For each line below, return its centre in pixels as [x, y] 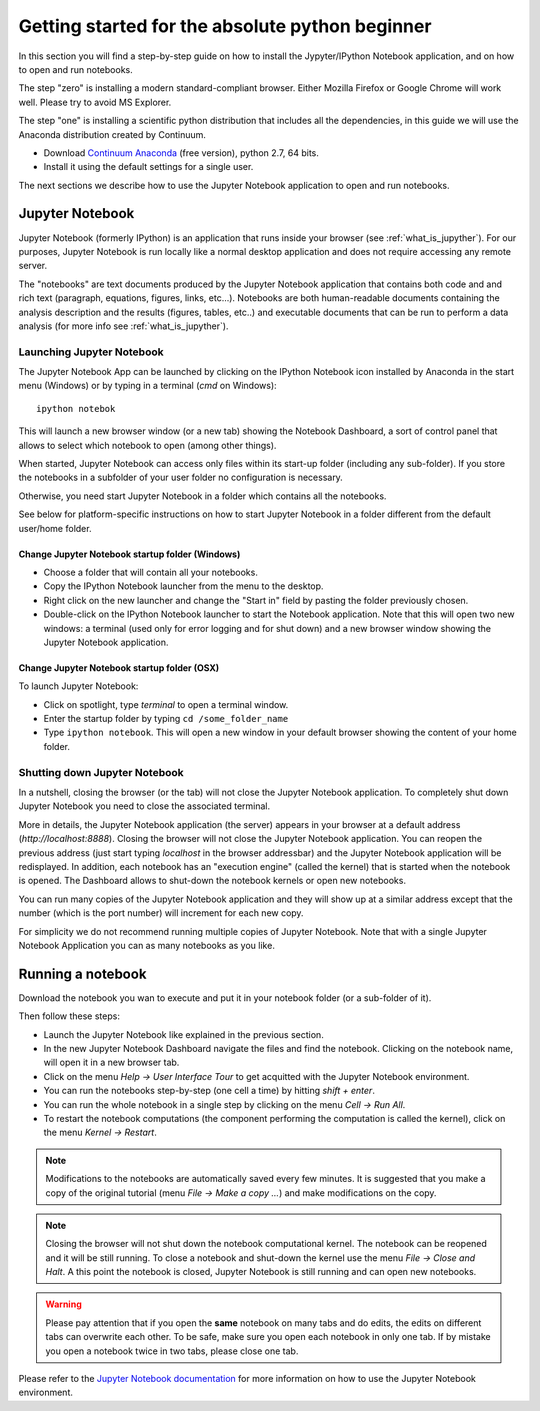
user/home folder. [55, 528]
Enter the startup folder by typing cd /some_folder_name [166, 719]
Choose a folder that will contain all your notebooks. [151, 572]
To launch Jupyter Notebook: [78, 686]
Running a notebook [82, 973]
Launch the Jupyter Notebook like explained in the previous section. [183, 1034]
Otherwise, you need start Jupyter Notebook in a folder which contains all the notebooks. [202, 496]
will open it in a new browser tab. [111, 1062]
